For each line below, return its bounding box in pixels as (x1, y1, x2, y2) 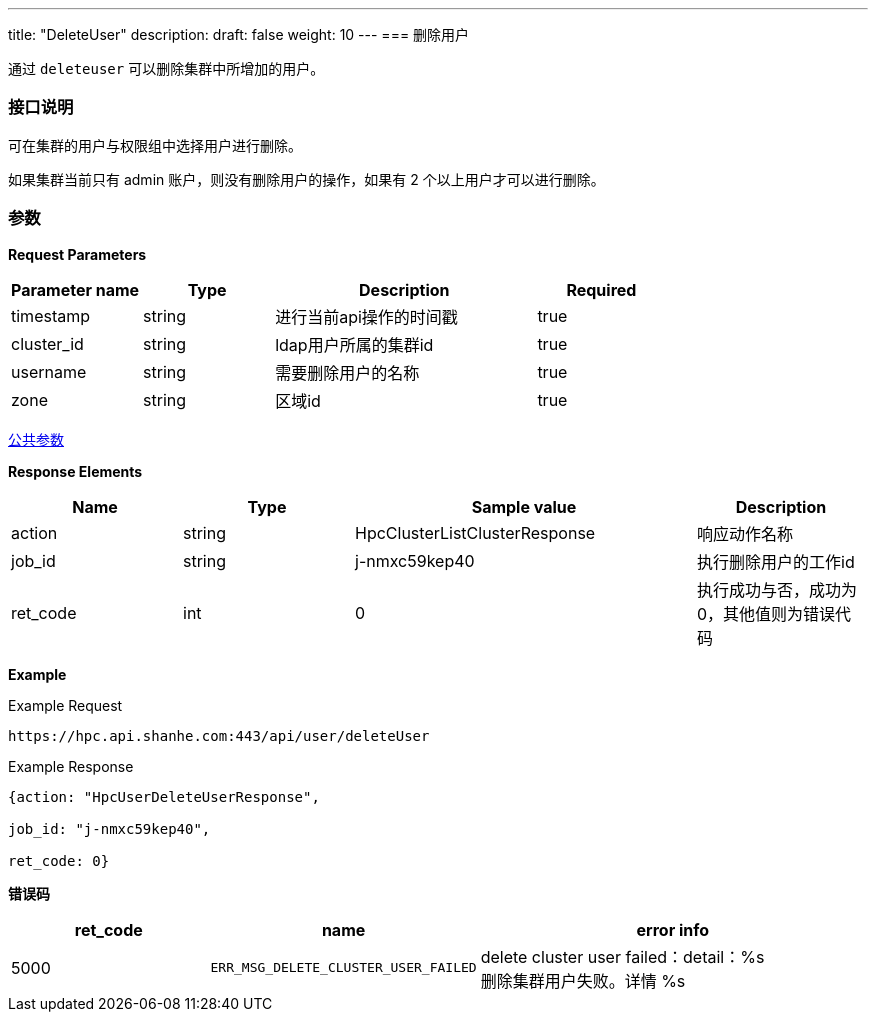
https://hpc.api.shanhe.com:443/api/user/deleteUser (8, 727, 430, 744)
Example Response (8, 757, 134, 775)
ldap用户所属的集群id (275, 334, 434, 355)
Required (566, 279, 637, 300)
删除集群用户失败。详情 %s (480, 970, 686, 991)
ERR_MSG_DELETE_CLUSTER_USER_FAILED (210, 960, 477, 975)
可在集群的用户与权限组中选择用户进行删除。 (8, 136, 302, 154)
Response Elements (8, 462, 143, 480)
